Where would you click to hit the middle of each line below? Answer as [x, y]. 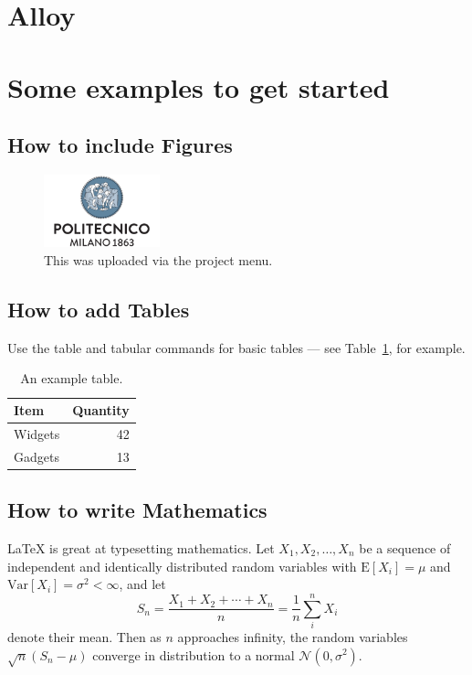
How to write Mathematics [137, 510]
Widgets [37, 433]
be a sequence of [405, 548]
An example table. [72, 378]
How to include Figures [120, 145]
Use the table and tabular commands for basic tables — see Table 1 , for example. [236, 347]
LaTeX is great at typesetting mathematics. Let [141, 548]
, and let [142, 584]
